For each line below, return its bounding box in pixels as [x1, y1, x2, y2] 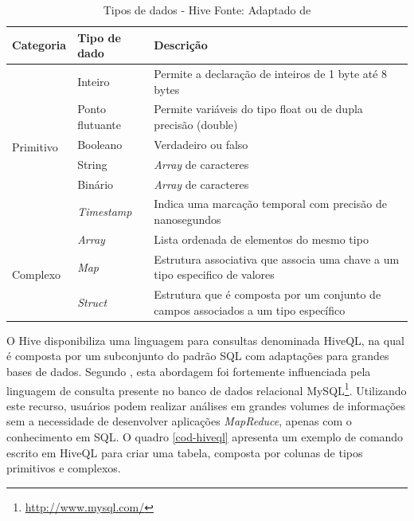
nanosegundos [154, 211, 221, 228]
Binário [77, 175, 114, 192]
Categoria [12, 37, 67, 53]
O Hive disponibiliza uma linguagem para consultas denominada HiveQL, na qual [6, 331, 404, 348]
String [77, 155, 107, 172]
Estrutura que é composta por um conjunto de [154, 286, 381, 303]
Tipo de [77, 29, 121, 45]
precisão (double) [154, 116, 238, 133]
